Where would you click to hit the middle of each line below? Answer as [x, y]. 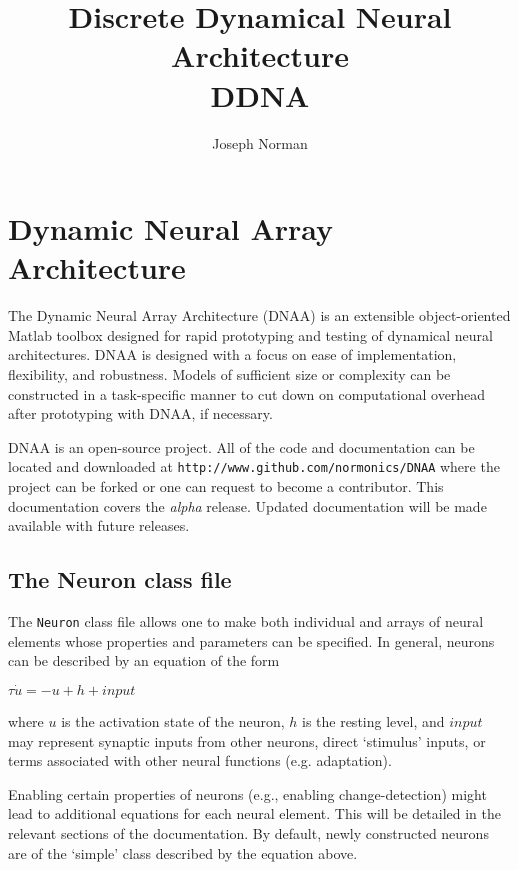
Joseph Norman [260, 142]
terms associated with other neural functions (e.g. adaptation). [200, 760]
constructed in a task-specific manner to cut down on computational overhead [247, 393]
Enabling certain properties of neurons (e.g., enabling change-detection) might [247, 793]
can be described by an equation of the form [144, 660]
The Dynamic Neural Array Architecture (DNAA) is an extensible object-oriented [259, 315]
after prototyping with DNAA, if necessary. [140, 413]
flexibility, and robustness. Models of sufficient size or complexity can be [229, 374]
